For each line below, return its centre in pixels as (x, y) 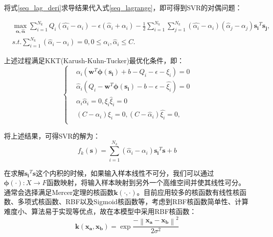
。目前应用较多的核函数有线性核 (188, 192)
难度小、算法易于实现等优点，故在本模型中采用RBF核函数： (100, 211)
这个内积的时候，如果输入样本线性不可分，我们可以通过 (125, 173)
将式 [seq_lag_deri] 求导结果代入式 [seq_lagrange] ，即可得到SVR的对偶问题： (123, 7)
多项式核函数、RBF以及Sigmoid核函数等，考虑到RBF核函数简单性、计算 (133, 201)
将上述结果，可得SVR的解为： (52, 135)
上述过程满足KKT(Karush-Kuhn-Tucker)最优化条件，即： (94, 60)
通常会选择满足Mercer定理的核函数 (59, 192)
